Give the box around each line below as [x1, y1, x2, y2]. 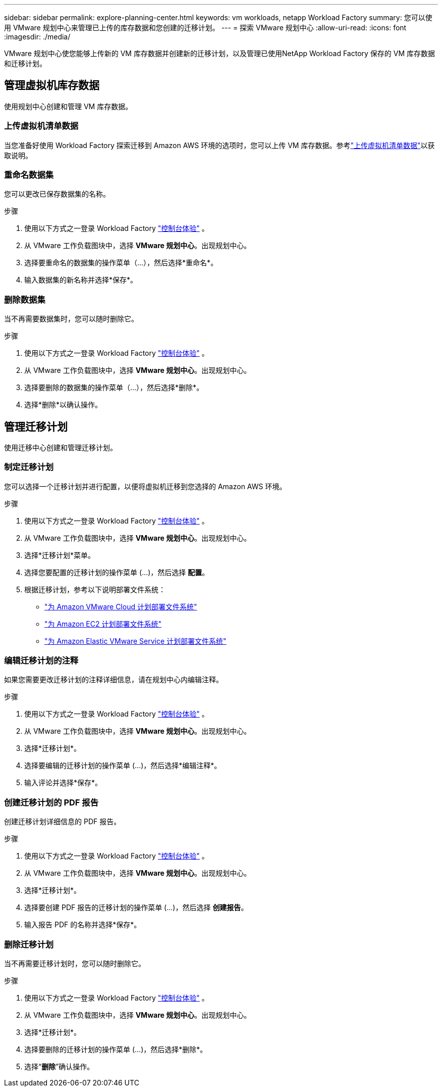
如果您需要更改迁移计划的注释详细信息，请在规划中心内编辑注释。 [4, 675, 223, 684]
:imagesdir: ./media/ [4, 32, 71, 41]
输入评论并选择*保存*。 [24, 778, 102, 787]
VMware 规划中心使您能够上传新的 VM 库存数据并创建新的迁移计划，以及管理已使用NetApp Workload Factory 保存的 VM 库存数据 [4, 49, 435, 58]
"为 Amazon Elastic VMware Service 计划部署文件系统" [44, 636, 227, 645]
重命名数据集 [4, 169, 54, 180]
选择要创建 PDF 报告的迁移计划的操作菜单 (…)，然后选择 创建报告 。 [24, 903, 248, 912]
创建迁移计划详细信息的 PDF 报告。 [4, 817, 121, 826]
